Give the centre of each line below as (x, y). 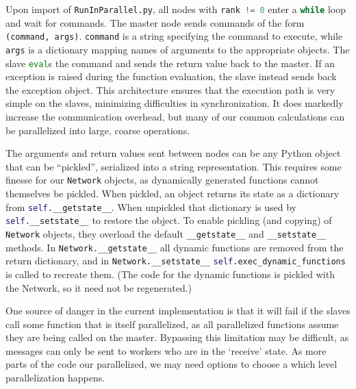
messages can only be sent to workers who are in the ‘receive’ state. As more (166, 350)
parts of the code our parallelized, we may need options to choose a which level (171, 364)
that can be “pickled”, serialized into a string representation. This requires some (174, 166)
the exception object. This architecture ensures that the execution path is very (170, 89)
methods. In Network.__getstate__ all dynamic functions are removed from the (175, 247)
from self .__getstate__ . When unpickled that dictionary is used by (151, 206)
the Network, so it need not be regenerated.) (99, 287)
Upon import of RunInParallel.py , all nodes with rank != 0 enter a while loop (176, 9)
